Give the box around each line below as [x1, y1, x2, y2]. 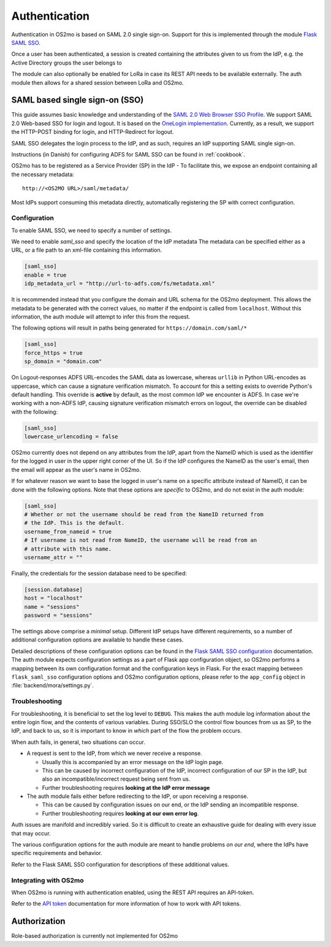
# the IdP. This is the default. [24, 519, 125, 527]
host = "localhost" [24, 595, 83, 601]
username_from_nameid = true [24, 528, 112, 535]
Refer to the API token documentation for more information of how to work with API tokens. [11, 900, 242, 908]
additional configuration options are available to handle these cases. [11, 636, 184, 644]
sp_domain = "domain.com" [24, 358, 102, 365]
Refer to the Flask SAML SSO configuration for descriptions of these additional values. [11, 860, 229, 868]
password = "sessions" [24, 612, 93, 619]
